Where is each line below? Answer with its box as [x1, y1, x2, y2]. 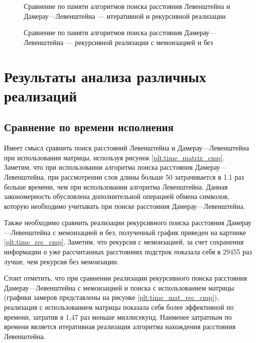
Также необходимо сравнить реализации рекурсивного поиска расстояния [4, 217, 224, 228]
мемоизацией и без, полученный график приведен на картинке [58, 227, 246, 237]
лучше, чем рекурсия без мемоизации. [4, 256, 119, 266]
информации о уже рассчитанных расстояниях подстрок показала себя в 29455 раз [4, 246, 252, 257]
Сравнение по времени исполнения [4, 119, 174, 135]
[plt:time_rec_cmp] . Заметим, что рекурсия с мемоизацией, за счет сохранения [4, 237, 244, 247]
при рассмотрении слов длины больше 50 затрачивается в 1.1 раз [47, 171, 244, 182]
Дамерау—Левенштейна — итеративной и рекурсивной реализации [24, 10, 226, 21]
